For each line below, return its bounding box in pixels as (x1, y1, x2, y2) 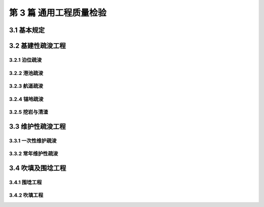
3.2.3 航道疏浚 (9, 83, 44, 90)
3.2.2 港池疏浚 (9, 69, 44, 76)
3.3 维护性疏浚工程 (9, 122, 66, 131)
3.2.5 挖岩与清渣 (9, 109, 48, 115)
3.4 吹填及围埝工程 (9, 164, 66, 172)
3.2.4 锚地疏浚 (9, 95, 44, 102)
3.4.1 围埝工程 (9, 179, 42, 185)
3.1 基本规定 (9, 26, 45, 34)
